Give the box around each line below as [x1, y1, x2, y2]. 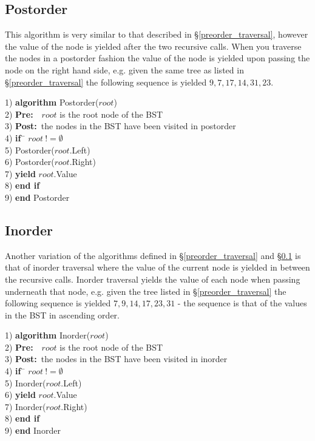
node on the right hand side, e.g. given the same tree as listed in [5, 63, 244, 76]
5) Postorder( [5, 143, 55, 156]
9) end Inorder [5, 424, 61, 437]
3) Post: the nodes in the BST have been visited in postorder [5, 120, 236, 132]
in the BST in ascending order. [5, 308, 120, 321]
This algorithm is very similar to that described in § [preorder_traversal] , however [5, 28, 308, 41]
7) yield [5, 167, 36, 180]
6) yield [5, 388, 36, 401]
